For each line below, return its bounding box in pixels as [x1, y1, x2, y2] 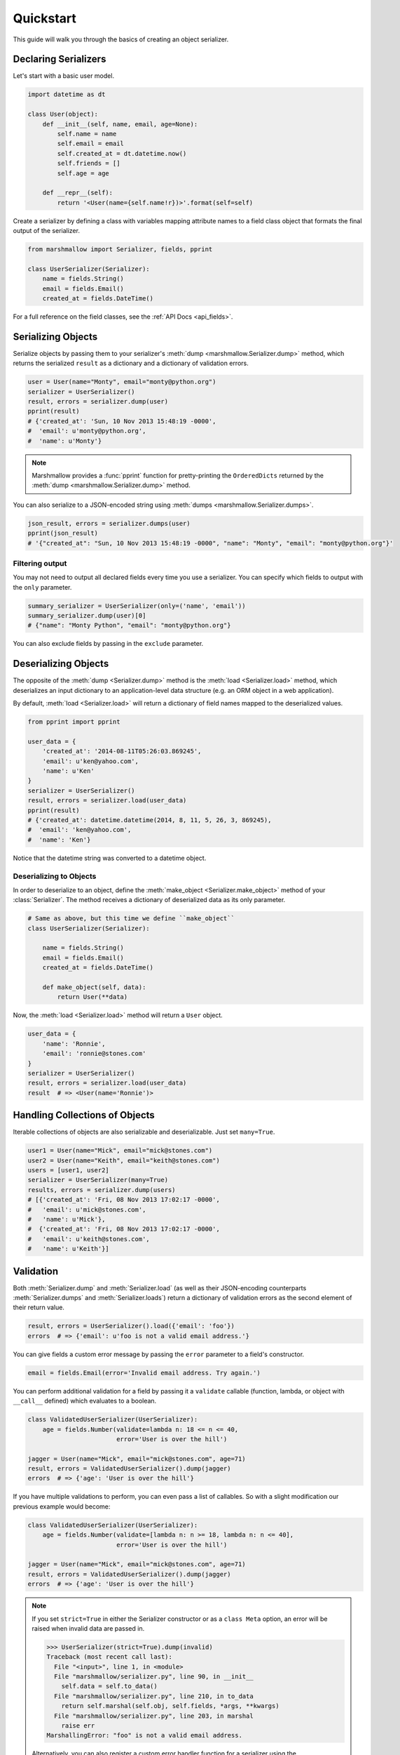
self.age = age [57, 169, 110, 177]
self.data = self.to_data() [61, 1682, 158, 1690]
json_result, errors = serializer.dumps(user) [27, 519, 191, 527]
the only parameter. [13, 583, 72, 591]
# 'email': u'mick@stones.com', [27, 1205, 146, 1214]
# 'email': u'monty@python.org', [27, 427, 146, 435]
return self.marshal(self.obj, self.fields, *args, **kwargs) [61, 1702, 280, 1710]
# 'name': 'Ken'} [27, 835, 91, 844]
